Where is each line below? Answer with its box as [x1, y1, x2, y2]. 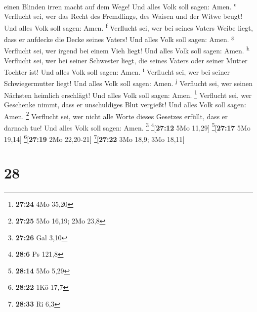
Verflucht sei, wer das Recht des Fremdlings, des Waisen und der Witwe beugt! [4, 11, 243, 21]
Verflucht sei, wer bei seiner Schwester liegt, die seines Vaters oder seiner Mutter [4, 55, 248, 65]
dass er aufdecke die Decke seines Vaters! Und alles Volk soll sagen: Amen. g [4, 33, 234, 44]
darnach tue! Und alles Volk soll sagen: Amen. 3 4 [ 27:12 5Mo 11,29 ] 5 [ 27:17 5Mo [4, 121, 251, 133]
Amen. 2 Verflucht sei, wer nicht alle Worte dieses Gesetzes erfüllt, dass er [4, 109, 228, 121]
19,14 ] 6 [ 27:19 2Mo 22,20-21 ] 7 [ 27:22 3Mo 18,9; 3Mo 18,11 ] [4, 133, 185, 144]
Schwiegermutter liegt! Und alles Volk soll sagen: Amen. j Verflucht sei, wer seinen [4, 77, 253, 89]
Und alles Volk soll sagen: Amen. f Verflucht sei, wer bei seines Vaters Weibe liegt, [4, 21, 253, 33]
